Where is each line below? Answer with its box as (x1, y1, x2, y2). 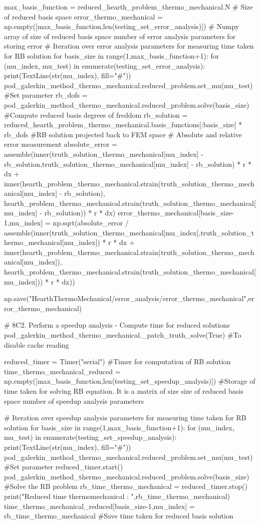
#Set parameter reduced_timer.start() (4, 461, 123, 472)
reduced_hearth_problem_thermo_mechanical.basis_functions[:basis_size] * (4, 119, 242, 130)
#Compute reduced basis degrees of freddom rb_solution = (4, 109, 188, 120)
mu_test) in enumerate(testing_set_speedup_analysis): (4, 432, 177, 442)
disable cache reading (4, 339, 69, 350)
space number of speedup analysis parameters (4, 395, 144, 406)
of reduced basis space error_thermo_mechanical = (4, 11, 163, 22)
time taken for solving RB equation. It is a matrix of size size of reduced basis (4, 385, 243, 396)
